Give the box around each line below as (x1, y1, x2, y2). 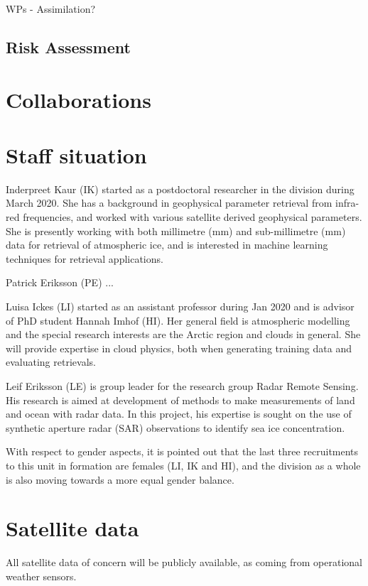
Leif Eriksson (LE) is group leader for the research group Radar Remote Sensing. (6, 379, 359, 393)
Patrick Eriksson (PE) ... (6, 275, 114, 290)
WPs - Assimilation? (6, 1, 96, 16)
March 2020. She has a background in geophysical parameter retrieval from (6, 195, 332, 210)
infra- (335, 195, 359, 210)
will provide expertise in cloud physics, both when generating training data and (6, 340, 352, 355)
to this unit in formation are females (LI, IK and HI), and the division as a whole (6, 457, 361, 472)
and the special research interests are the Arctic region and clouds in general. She (6, 327, 361, 342)
